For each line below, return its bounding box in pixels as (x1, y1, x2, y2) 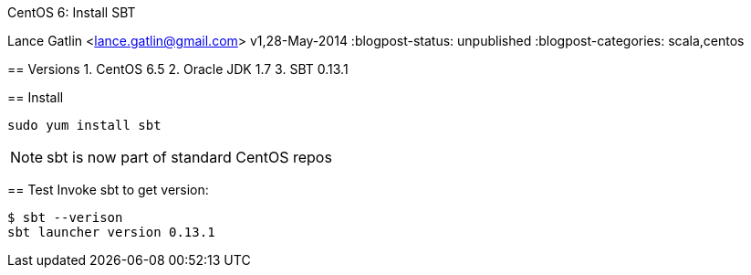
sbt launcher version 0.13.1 (7, 225, 215, 239)
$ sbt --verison (7, 210, 123, 225)
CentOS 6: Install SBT (7, 5, 136, 20)
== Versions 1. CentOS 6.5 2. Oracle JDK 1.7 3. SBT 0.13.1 (7, 61, 349, 77)
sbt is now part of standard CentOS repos (47, 148, 332, 166)
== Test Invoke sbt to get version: (7, 182, 209, 197)
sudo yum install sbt (7, 118, 162, 132)
